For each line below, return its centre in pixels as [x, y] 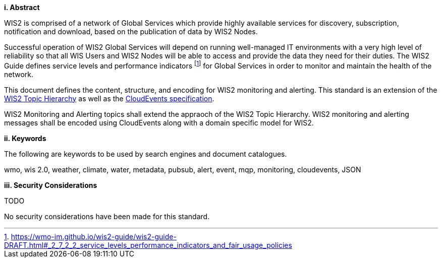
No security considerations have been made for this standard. [107, 216]
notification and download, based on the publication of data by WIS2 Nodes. [131, 31]
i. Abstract [22, 7]
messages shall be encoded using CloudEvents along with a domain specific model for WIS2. [159, 122]
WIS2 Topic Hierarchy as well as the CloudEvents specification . [109, 98]
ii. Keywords [25, 138]
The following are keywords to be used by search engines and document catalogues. [146, 154]
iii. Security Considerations [51, 185]
